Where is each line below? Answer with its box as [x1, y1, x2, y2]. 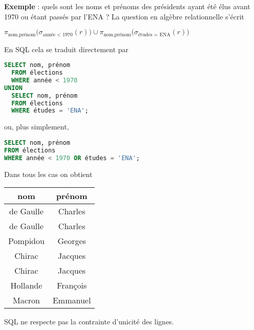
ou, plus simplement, [4, 121, 69, 132]
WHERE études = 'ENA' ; [11, 107, 89, 115]
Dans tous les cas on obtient [4, 168, 93, 179]
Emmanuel [52, 294, 91, 306]
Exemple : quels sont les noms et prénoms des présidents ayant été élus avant [4, 1, 250, 11]
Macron [12, 294, 40, 306]
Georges [57, 235, 86, 247]
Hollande [10, 279, 43, 292]
